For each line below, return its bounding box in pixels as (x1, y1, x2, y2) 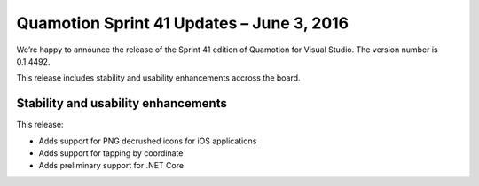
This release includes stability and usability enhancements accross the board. (16, 73, 301, 83)
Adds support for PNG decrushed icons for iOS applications (38, 136, 257, 146)
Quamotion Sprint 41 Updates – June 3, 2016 (16, 13, 349, 33)
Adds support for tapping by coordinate (38, 148, 184, 159)
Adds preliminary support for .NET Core (38, 160, 185, 171)
